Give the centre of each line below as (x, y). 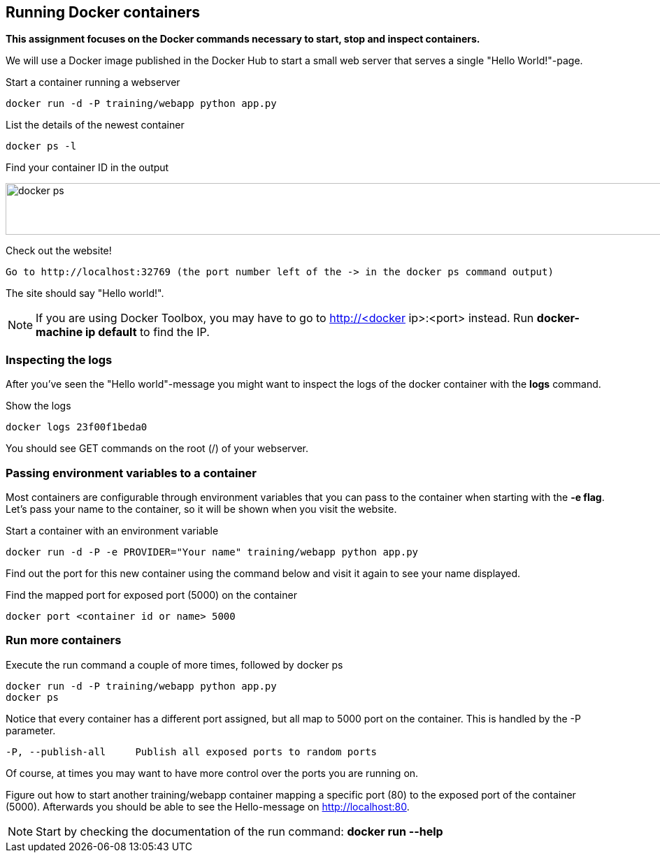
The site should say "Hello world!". (85, 293)
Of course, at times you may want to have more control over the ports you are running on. (212, 773)
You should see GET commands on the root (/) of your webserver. (157, 449)
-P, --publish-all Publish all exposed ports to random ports (192, 751)
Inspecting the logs (59, 359)
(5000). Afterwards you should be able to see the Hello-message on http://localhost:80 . (208, 806)
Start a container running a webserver (93, 82)
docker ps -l (41, 146)
